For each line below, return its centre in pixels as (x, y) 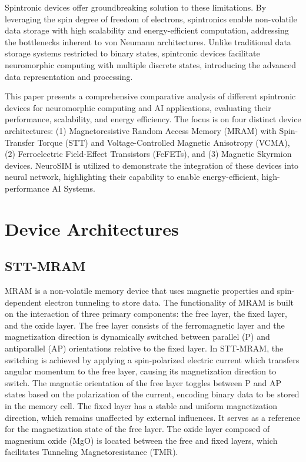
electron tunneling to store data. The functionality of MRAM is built (169, 302)
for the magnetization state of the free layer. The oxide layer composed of (137, 429)
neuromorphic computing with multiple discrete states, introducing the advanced (151, 64)
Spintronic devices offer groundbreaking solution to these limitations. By (136, 7)
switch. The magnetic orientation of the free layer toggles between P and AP (143, 382)
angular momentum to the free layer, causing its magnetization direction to (141, 371)
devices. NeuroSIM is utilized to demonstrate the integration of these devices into (152, 165)
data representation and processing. (69, 76)
